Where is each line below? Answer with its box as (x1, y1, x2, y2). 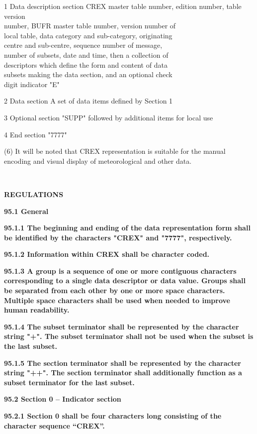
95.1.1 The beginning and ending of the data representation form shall (4, 222, 251, 233)
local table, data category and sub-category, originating (4, 30, 172, 40)
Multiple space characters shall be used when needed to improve (4, 295, 230, 305)
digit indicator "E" (4, 79, 60, 89)
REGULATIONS (4, 189, 64, 199)
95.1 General (4, 206, 49, 216)
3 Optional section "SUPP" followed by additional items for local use (4, 112, 213, 122)
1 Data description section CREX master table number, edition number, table (4, 1, 242, 11)
